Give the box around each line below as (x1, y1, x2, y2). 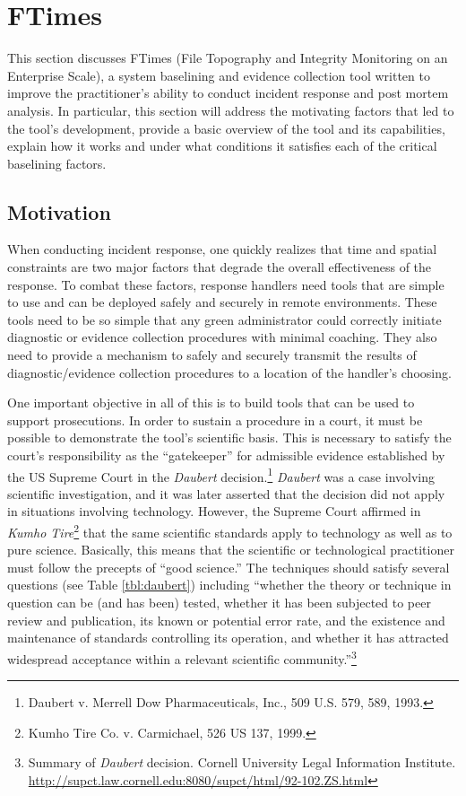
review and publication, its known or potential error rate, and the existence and (7, 610, 445, 629)
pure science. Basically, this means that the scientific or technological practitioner (7, 540, 454, 559)
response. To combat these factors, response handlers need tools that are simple (7, 275, 444, 293)
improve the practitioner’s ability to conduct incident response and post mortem (7, 83, 449, 102)
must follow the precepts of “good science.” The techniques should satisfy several (7, 557, 450, 576)
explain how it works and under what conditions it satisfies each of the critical (7, 136, 437, 155)
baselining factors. (7, 153, 107, 172)
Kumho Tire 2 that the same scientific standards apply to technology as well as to (7, 520, 453, 541)
